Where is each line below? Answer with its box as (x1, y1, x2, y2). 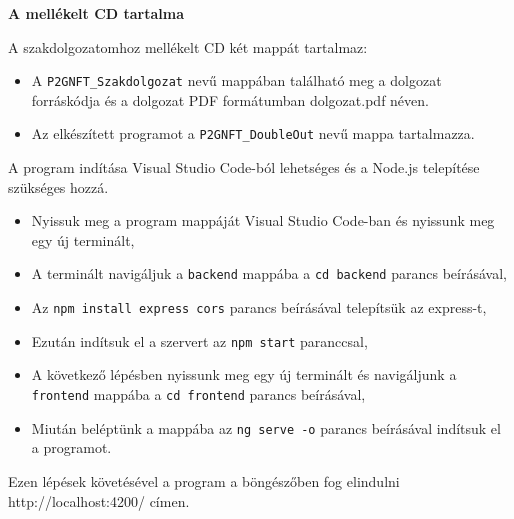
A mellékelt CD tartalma (8, 3, 184, 23)
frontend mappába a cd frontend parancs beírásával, (31, 384, 366, 405)
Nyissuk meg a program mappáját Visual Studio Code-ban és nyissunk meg (31, 210, 495, 231)
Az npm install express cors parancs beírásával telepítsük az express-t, (31, 297, 487, 318)
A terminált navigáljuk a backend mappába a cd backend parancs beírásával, (31, 263, 507, 284)
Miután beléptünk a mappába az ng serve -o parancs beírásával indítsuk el (31, 417, 501, 438)
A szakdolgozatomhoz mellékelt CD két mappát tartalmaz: (8, 36, 368, 57)
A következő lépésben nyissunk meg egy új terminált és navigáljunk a (31, 364, 457, 385)
